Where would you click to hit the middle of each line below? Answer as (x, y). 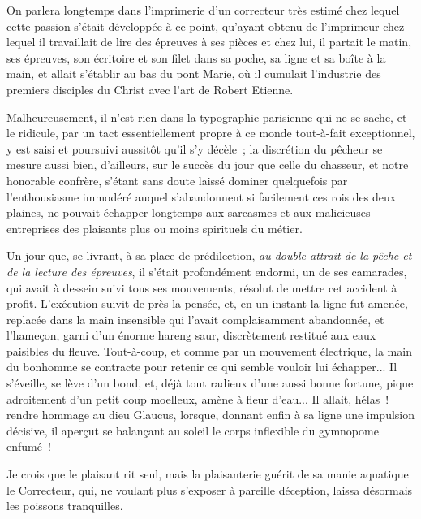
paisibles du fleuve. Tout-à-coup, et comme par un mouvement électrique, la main (209, 350)
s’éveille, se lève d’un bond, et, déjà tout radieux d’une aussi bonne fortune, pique (210, 383)
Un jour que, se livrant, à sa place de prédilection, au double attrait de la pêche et (209, 255)
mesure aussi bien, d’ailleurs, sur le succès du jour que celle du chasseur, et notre (208, 164)
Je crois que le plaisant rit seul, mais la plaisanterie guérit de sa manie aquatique (208, 474)
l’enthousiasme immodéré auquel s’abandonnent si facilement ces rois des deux (202, 196)
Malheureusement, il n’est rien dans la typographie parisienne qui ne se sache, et (207, 117)
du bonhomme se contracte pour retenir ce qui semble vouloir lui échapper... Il (202, 367)
